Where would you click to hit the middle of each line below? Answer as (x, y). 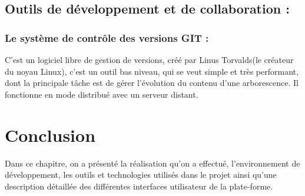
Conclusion (50, 134)
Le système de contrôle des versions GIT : (107, 37)
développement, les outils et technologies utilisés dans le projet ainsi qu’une (141, 175)
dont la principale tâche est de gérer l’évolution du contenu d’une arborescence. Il (152, 83)
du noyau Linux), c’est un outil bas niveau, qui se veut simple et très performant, (152, 71)
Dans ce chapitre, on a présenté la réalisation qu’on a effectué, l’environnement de (152, 163)
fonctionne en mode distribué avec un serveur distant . (102, 94)
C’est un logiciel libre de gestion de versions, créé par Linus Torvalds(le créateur (149, 59)
